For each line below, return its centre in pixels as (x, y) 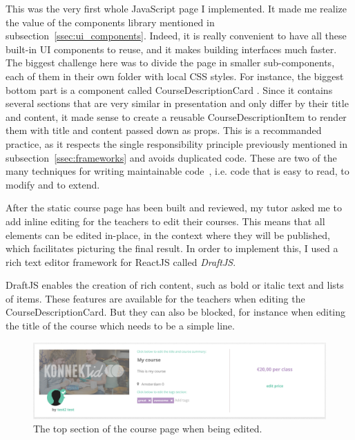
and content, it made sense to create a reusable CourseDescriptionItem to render (176, 116)
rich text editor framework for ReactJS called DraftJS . (121, 261)
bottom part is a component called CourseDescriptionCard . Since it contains (169, 89)
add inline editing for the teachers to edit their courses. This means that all (165, 221)
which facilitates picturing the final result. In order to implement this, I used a (172, 248)
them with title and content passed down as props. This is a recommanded (164, 130)
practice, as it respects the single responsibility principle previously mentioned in (177, 143)
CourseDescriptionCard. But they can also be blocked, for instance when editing (176, 312)
